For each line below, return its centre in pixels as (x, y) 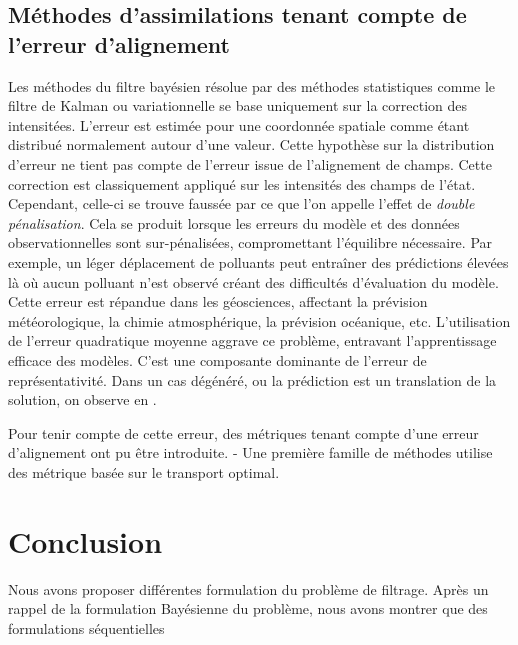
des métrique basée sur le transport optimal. (144, 471)
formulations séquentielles (86, 627)
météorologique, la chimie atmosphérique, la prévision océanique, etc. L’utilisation (259, 320)
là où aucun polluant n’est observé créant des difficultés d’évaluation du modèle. (253, 281)
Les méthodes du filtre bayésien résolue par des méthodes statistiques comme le (252, 85)
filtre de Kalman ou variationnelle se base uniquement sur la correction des (237, 105)
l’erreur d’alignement (119, 43)
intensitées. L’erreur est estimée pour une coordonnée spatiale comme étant (239, 124)
